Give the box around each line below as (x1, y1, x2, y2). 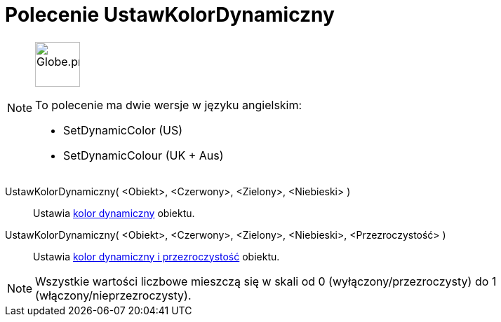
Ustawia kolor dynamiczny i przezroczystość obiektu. (33, 250, 280, 262)
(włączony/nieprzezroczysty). (35, 288, 192, 302)
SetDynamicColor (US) (63, 122, 183, 137)
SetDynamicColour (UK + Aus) (63, 148, 224, 162)
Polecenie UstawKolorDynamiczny (5, 3, 335, 27)
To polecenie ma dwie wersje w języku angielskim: (35, 97, 302, 112)
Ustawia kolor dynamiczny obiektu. (33, 206, 195, 219)
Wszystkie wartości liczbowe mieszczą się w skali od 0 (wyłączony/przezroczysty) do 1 (35, 274, 497, 288)
